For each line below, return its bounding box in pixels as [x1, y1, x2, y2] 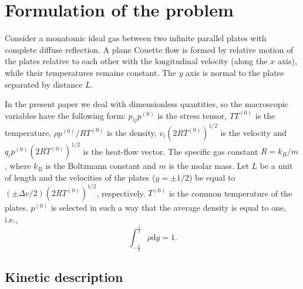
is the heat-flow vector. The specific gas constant [83, 145, 258, 157]
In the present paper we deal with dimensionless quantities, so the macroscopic [5, 98, 288, 110]
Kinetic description [5, 268, 123, 286]
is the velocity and [220, 126, 287, 138]
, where [5, 160, 31, 172]
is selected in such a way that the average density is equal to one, [51, 201, 287, 214]
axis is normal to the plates [186, 66, 284, 78]
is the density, [107, 126, 157, 138]
